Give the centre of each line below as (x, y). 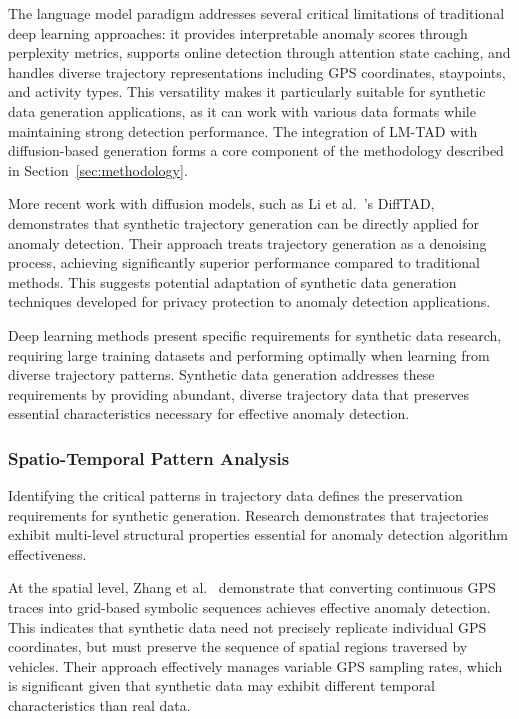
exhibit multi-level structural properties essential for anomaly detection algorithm (258, 534)
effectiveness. (47, 553)
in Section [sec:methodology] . (98, 169)
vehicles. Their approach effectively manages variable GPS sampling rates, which (255, 665)
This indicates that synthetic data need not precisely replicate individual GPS (247, 626)
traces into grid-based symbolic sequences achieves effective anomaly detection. (249, 607)
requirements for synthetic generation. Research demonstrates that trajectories (248, 514)
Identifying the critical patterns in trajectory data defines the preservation (235, 495)
